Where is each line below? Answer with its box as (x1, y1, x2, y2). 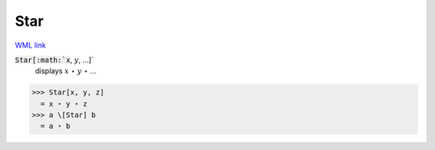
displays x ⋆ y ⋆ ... (35, 66, 97, 76)
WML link (14, 40, 47, 50)
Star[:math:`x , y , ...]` (14, 55, 94, 65)
